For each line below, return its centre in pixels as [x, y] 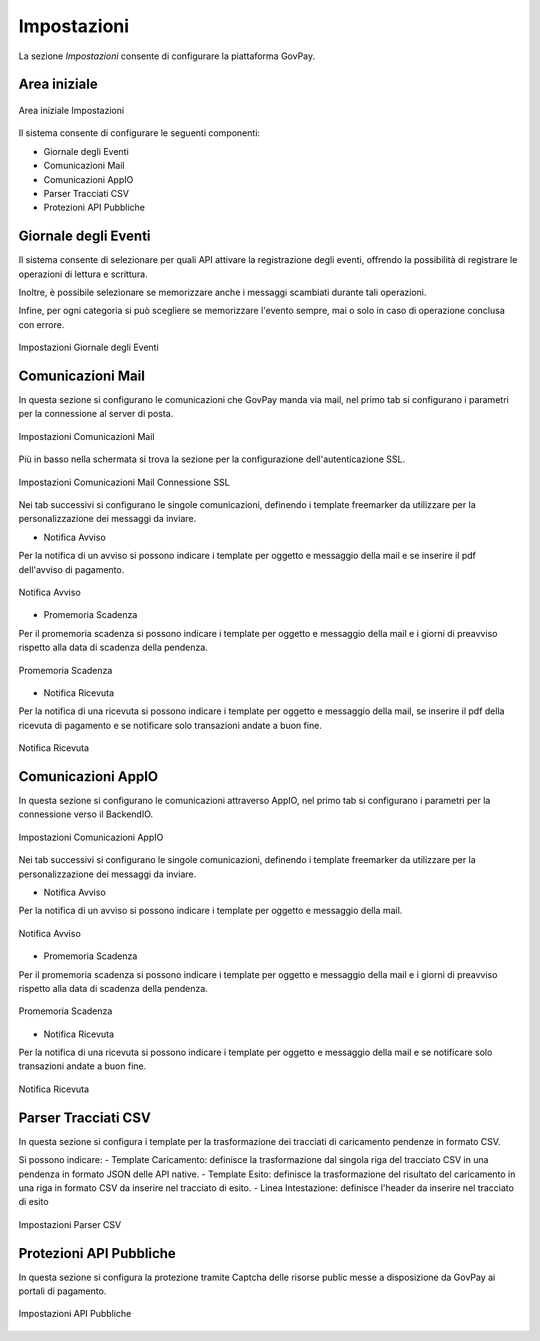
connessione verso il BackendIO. [86, 814]
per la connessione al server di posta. [96, 414]
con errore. [41, 324]
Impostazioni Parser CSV [70, 1224]
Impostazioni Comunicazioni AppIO [91, 837]
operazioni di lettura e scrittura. [83, 274]
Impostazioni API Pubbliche [75, 1314]
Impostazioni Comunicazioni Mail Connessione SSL [124, 482]
